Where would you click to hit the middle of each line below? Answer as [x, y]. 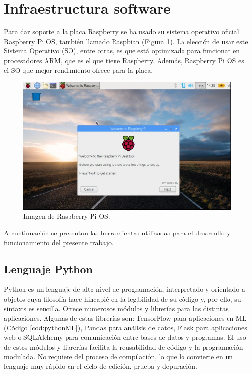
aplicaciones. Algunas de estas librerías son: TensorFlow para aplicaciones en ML [125, 318]
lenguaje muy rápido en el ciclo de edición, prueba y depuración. [101, 366]
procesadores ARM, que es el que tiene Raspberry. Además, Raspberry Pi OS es [124, 60]
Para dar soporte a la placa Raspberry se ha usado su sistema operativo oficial [122, 32]
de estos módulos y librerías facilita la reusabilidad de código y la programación [124, 346]
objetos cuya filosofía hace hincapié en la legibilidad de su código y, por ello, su [123, 299]
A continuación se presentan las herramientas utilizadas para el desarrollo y [117, 233]
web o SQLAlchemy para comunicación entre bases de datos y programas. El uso [125, 337]
